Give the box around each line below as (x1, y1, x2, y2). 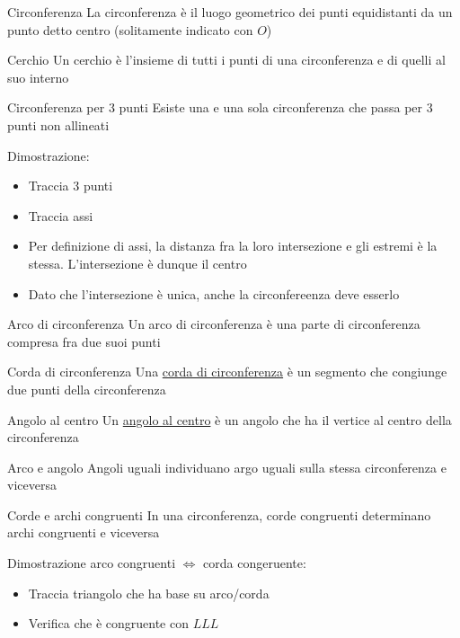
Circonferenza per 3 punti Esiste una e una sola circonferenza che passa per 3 (7, 98, 433, 117)
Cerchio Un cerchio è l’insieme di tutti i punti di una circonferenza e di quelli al (7, 50, 446, 69)
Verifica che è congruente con (28, 614, 189, 633)
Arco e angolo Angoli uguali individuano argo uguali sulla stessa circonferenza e (7, 457, 447, 476)
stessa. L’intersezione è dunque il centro (28, 253, 247, 272)
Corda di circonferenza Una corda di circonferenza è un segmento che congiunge (7, 362, 447, 381)
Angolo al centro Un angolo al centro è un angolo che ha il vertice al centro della (7, 410, 452, 429)
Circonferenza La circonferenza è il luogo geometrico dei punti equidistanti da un (7, 3, 453, 21)
